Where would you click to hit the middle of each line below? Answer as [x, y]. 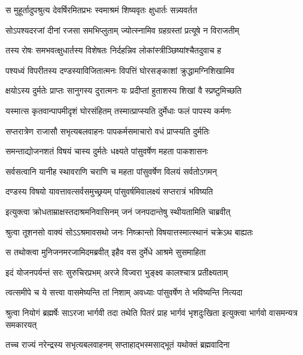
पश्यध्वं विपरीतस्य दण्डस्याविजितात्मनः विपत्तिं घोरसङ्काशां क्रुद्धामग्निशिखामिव [120, 70]
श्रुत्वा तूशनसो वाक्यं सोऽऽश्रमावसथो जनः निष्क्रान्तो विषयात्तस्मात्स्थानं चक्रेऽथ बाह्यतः [129, 232]
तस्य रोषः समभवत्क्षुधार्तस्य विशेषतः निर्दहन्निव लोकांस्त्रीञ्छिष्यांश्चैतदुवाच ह [113, 50]
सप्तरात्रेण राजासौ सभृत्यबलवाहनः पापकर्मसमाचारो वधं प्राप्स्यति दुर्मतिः [108, 131]
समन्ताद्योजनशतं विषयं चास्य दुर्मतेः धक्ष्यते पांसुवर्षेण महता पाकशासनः [107, 151]
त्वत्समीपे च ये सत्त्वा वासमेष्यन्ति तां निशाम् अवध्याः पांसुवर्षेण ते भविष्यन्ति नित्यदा [124, 292]
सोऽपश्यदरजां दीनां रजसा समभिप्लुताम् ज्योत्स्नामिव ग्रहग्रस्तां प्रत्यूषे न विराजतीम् [122, 30]
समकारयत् [21, 324]
